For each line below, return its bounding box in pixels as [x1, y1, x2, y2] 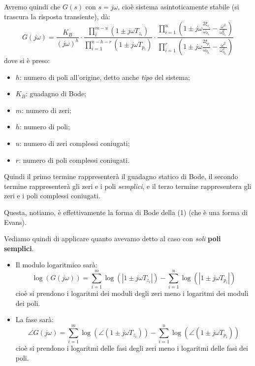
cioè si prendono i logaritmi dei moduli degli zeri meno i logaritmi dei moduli [15, 288, 249, 298]
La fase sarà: [15, 314, 54, 325]
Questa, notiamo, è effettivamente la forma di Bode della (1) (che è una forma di [4, 207, 248, 217]
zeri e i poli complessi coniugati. [4, 190, 100, 201]
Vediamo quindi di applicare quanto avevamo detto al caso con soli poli [4, 233, 221, 244]
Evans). [4, 217, 27, 227]
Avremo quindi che [4, 1, 61, 11]
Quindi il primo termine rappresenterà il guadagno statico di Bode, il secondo [4, 171, 238, 182]
